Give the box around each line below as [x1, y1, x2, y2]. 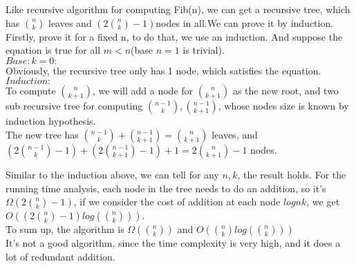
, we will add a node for [92, 83, 194, 98]
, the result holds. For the [237, 167, 346, 181]
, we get [306, 194, 340, 209]
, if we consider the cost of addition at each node [73, 194, 281, 209]
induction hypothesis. [6, 114, 96, 128]
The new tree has [6, 127, 79, 141]
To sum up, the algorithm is [6, 222, 124, 236]
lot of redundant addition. [6, 249, 115, 263]
